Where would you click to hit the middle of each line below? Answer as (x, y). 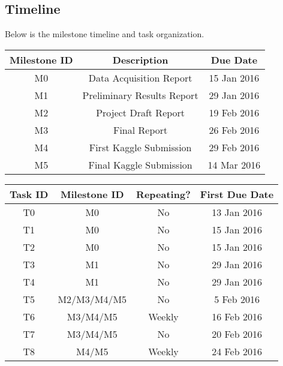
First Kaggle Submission (140, 147)
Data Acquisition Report (140, 77)
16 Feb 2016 (237, 316)
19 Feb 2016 (234, 112)
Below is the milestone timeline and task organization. (105, 34)
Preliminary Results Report (140, 95)
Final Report (140, 130)
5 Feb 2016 (237, 299)
